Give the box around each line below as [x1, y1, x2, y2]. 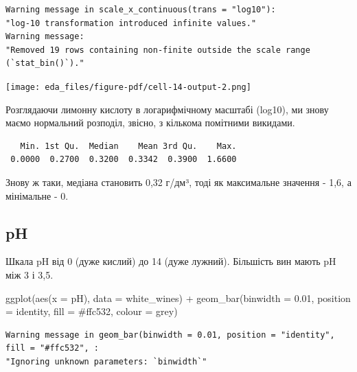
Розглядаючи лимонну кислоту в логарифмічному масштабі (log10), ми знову [5, 102, 329, 116]
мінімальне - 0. [5, 188, 69, 202]
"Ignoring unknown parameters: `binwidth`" [5, 356, 207, 367]
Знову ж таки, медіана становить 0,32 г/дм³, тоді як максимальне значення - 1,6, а [5, 175, 352, 189]
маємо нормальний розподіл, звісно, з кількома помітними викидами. [5, 115, 295, 130]
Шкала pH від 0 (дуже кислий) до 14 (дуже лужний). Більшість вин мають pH [5, 254, 336, 268]
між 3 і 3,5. [5, 267, 54, 281]
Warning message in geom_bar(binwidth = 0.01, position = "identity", [5, 329, 335, 340]
